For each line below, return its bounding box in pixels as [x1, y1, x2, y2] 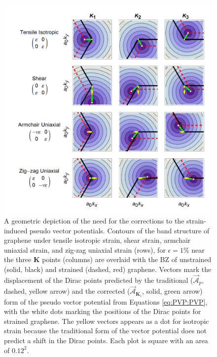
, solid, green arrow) [142, 286, 203, 296]
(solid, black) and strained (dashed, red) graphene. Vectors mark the [4, 264, 212, 274]
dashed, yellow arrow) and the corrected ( [4, 286, 130, 296]
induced [4, 225, 28, 235]
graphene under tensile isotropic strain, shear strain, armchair [4, 235, 191, 245]
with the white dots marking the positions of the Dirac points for [4, 306, 201, 316]
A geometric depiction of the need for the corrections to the [4, 216, 184, 225]
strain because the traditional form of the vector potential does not [4, 325, 207, 336]
